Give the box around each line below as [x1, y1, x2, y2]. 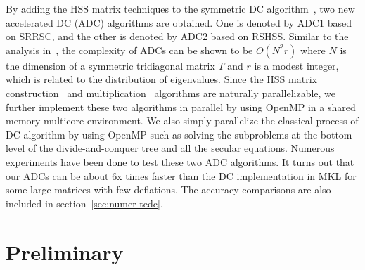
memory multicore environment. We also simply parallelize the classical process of [6, 113, 359, 128]
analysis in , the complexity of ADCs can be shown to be [6, 42, 253, 57]
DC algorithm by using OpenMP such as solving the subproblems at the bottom [6, 127, 352, 141]
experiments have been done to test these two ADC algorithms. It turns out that [6, 154, 354, 169]
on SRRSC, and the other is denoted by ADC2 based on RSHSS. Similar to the [6, 29, 349, 44]
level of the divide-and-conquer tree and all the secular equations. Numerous [6, 141, 335, 155]
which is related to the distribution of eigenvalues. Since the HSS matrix [6, 72, 317, 86]
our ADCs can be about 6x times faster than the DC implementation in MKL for [6, 168, 357, 183]
